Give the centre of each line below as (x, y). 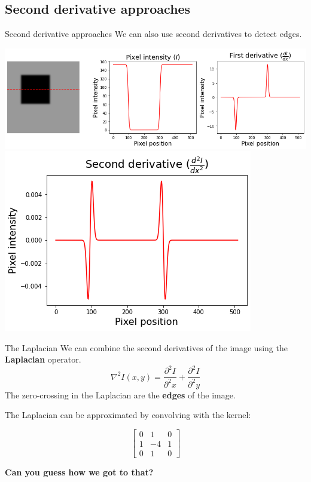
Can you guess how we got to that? (79, 472)
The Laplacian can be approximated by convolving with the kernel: (128, 415)
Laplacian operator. (43, 359)
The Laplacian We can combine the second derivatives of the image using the (146, 347)
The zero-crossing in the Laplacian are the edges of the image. (120, 394)
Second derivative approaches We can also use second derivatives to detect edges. (153, 34)
